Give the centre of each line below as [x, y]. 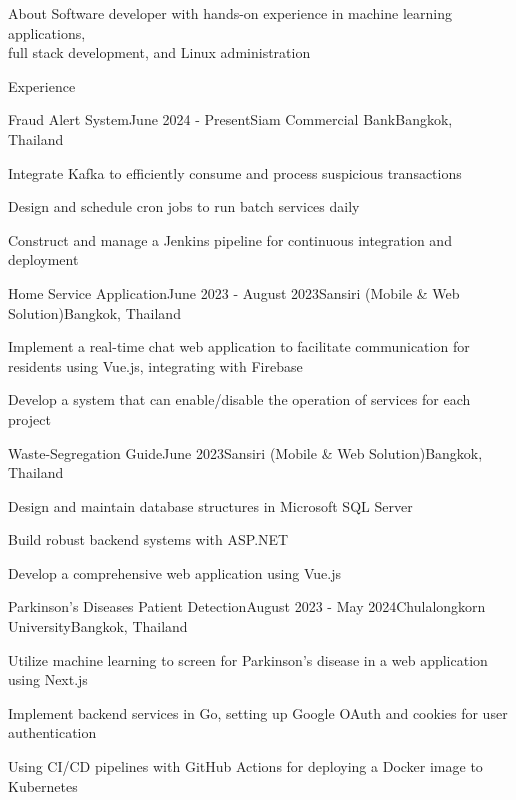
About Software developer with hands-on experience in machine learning [230, 13]
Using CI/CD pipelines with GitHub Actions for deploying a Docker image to [245, 766]
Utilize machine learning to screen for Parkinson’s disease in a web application [248, 659]
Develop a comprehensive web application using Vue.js [174, 572]
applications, [47, 32]
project [29, 418]
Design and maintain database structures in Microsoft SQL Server [210, 505]
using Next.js [48, 679]
